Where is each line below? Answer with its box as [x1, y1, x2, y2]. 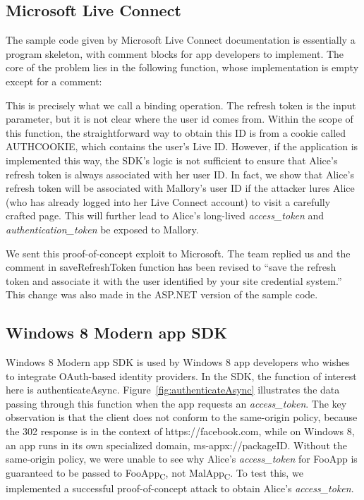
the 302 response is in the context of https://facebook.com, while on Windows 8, [6, 424, 355, 439]
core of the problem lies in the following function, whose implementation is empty [6, 60, 359, 75]
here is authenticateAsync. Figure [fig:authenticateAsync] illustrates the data [6, 382, 340, 397]
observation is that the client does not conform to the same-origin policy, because [6, 410, 358, 425]
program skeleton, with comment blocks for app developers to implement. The [6, 46, 344, 61]
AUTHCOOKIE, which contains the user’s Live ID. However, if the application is [6, 139, 358, 154]
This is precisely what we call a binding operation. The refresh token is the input [6, 97, 356, 112]
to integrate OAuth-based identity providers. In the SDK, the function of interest [6, 368, 357, 383]
